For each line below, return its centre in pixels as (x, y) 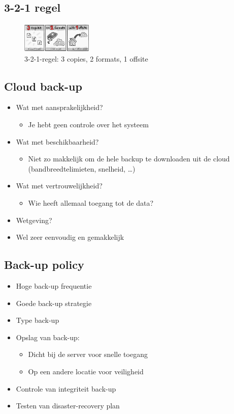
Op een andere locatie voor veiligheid (86, 371)
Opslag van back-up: (48, 337)
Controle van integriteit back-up (66, 388)
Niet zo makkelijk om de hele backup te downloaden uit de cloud (129, 159)
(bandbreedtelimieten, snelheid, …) (82, 168)
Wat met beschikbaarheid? (57, 141)
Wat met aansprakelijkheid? (59, 107)
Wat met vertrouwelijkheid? (59, 186)
